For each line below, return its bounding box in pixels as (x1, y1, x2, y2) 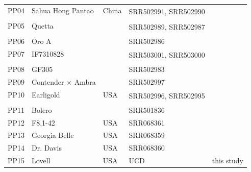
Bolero (32, 104, 52, 115)
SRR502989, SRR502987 (129, 21, 205, 32)
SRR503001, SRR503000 (129, 50, 205, 60)
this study (212, 155, 243, 166)
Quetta (32, 20, 54, 31)
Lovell (32, 155, 51, 166)
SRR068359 (129, 130, 165, 140)
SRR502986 (129, 35, 165, 46)
